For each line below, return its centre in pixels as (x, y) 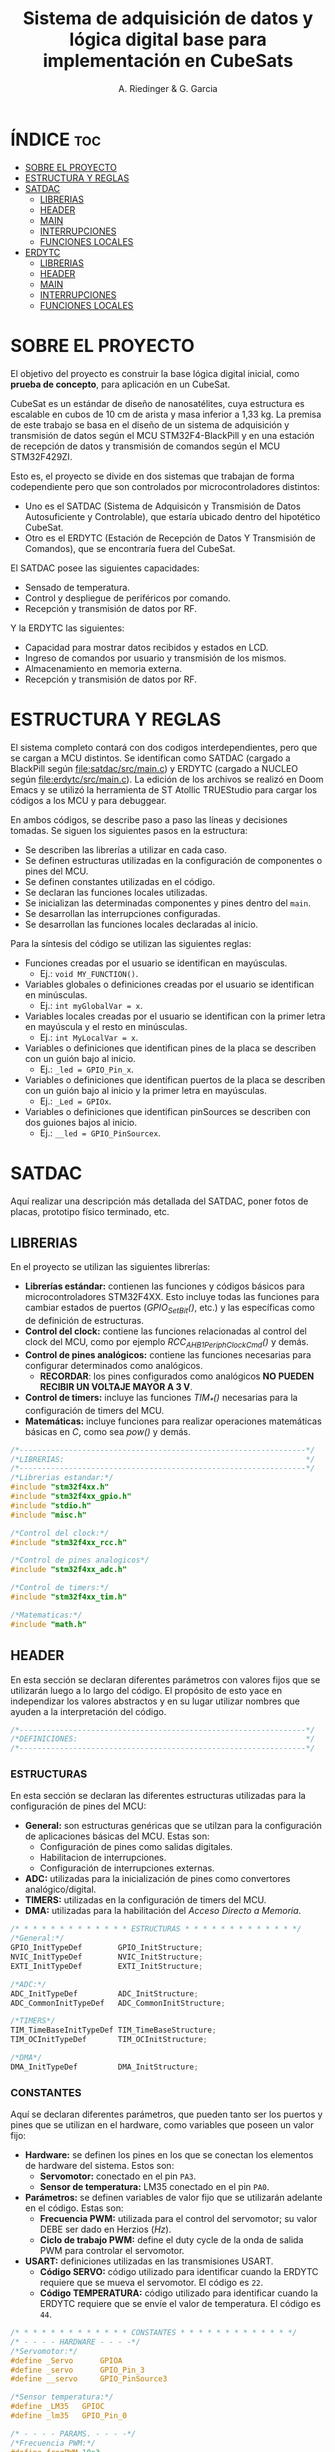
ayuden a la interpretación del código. (88, 1711)
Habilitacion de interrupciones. (103, 1858)
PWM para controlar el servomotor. (112, 2251)
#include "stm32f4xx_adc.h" (69, 1570)
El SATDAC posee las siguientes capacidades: (105, 568)
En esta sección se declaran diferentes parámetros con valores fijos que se (165, 1679)
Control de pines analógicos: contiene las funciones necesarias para (168, 1354)
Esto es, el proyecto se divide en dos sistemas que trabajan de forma (152, 476)
